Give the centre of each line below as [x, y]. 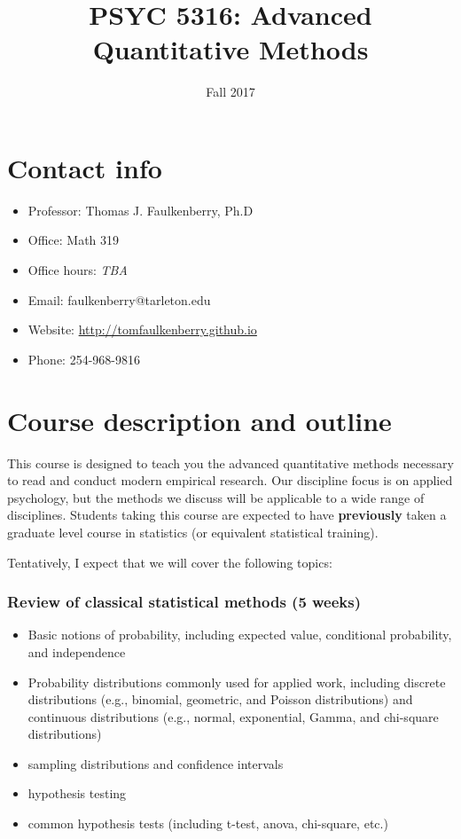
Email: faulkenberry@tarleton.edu [119, 299]
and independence [77, 651]
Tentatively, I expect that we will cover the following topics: [170, 562]
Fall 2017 [230, 92]
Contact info [85, 167]
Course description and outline [199, 420]
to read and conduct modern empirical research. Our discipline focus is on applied [230, 480]
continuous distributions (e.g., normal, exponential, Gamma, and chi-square [233, 716]
